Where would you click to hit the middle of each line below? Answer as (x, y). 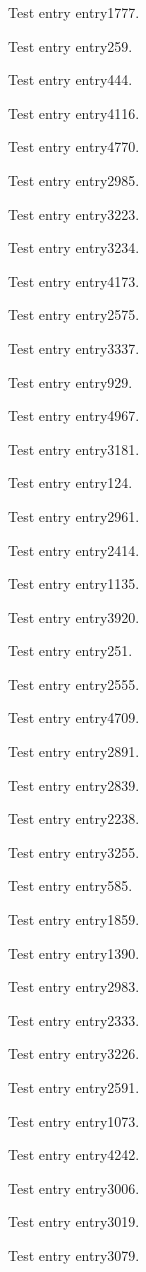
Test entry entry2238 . (74, 818)
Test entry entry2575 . (74, 314)
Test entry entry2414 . (74, 549)
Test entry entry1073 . (74, 1120)
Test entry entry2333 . (74, 1019)
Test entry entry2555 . (74, 683)
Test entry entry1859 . (74, 919)
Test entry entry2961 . (74, 515)
